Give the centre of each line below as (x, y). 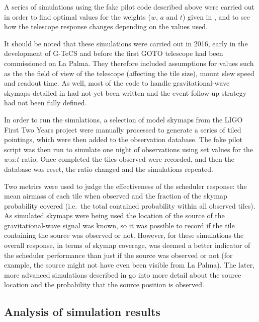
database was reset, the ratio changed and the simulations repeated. (109, 169)
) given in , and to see (216, 16)
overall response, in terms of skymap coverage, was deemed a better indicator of (127, 245)
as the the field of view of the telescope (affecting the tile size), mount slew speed (129, 73)
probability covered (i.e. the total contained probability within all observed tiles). (130, 205)
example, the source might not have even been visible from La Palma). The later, (129, 265)
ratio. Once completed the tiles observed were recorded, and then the (128, 159)
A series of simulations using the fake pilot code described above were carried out (129, 7)
